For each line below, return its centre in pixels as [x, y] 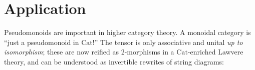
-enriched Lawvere [215, 52]
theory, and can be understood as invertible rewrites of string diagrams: [114, 61]
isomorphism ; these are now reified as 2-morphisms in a [89, 52]
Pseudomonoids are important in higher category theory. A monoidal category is [127, 32]
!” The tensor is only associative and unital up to [168, 42]
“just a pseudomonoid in [42, 42]
